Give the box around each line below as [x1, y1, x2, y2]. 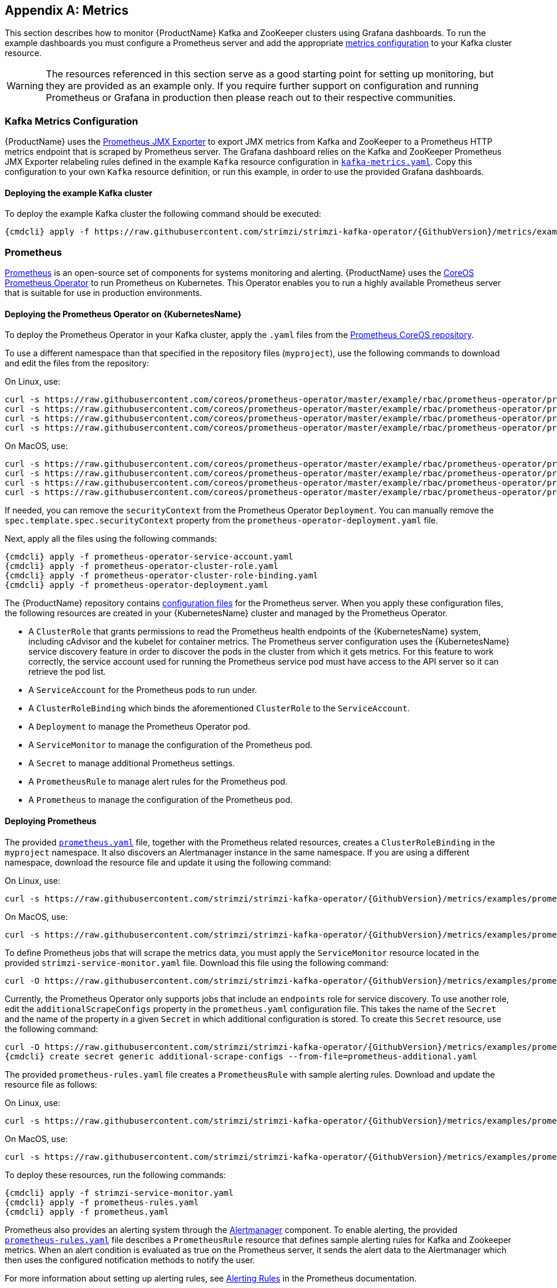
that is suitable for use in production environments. [5, 288, 202, 298]
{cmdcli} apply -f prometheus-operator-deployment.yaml [5, 580, 268, 590]
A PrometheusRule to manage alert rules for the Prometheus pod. [28, 776, 288, 787]
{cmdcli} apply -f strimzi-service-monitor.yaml [5, 1188, 234, 1198]
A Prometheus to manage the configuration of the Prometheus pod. [28, 795, 293, 805]
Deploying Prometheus [5, 815, 97, 826]
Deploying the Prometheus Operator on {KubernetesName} [5, 308, 242, 319]
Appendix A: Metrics [5, 3, 129, 18]
